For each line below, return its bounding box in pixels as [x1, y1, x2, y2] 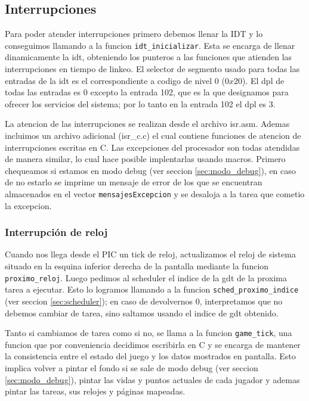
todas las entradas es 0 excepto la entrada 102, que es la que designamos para [5, 86, 289, 98]
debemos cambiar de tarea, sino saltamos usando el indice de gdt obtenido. [5, 306, 279, 319]
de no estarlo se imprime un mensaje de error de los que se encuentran [5, 176, 262, 188]
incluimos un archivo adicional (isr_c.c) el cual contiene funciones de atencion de [5, 129, 301, 142]
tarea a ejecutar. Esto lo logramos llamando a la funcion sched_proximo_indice [5, 283, 299, 296]
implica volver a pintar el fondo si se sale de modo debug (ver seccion [5, 361, 258, 374]
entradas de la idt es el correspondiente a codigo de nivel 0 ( [5, 74, 225, 86]
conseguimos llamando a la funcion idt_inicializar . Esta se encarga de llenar [5, 39, 295, 51]
